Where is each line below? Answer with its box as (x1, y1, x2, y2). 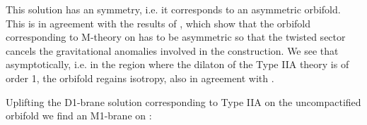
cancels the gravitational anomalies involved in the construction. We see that (6, 43, 339, 58)
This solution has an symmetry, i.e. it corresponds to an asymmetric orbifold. (6, 2, 341, 16)
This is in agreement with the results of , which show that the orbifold (6, 15, 310, 30)
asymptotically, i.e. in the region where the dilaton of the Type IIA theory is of (6, 57, 349, 72)
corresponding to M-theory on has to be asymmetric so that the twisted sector (6, 29, 346, 44)
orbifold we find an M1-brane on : (6, 108, 152, 123)
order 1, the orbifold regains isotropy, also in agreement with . (6, 70, 274, 85)
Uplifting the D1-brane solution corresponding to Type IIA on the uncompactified (6, 94, 361, 109)
